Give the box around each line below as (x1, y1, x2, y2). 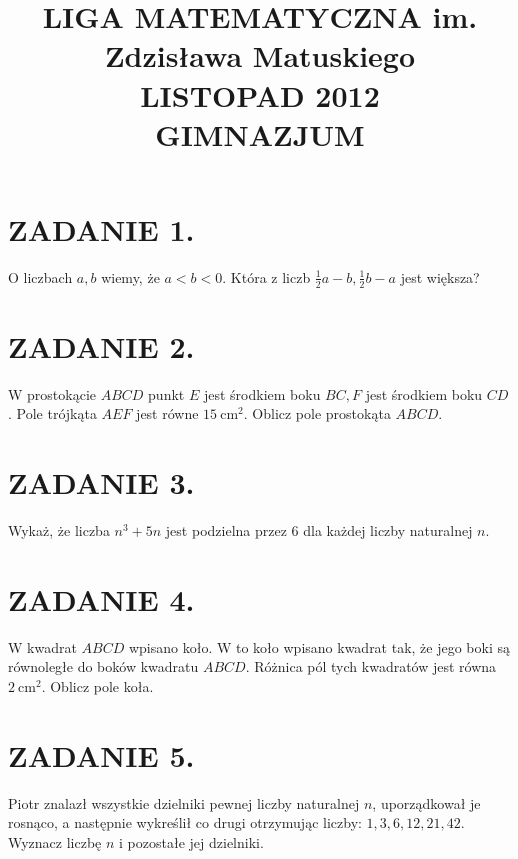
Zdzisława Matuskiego (104, 35, 416, 76)
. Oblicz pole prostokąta (243, 403, 391, 424)
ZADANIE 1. (8, 208, 195, 249)
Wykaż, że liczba (8, 520, 110, 541)
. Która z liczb (222, 266, 311, 287)
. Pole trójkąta (8, 403, 97, 424)
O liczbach (8, 266, 73, 287)
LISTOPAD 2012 (140, 74, 380, 115)
